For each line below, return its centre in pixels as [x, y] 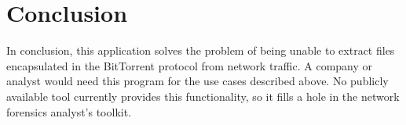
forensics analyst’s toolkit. [69, 111]
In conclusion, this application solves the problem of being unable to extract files [201, 50]
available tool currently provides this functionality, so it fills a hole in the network [203, 96]
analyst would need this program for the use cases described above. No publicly [198, 81]
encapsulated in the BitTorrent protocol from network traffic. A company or [190, 65]
